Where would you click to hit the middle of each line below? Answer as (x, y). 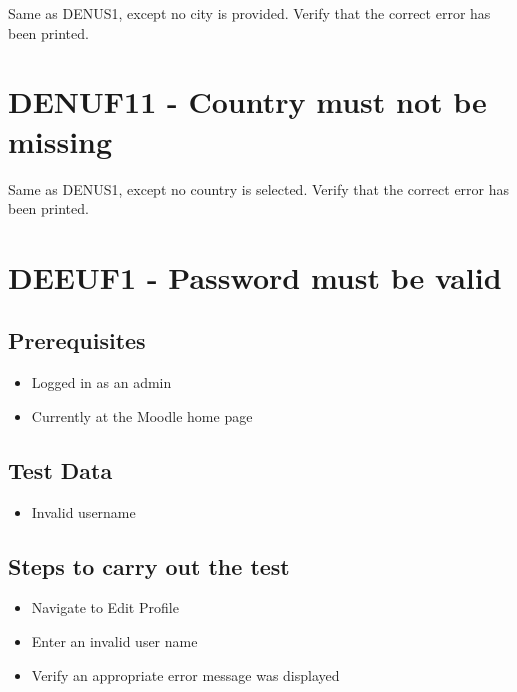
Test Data (60, 469)
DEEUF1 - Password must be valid (255, 276)
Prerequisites (77, 340)
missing (60, 140)
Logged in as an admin (101, 382)
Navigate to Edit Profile (105, 607)
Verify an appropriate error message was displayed (185, 674)
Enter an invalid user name (114, 641)
